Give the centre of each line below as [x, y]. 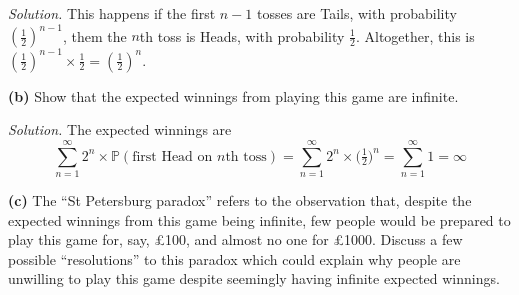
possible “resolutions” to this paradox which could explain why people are [234, 258]
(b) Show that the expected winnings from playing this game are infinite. [233, 95]
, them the [95, 35]
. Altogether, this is [415, 35]
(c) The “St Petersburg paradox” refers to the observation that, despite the [240, 199]
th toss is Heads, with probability [242, 35]
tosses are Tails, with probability [356, 13]
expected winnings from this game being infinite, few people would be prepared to [259, 219]
